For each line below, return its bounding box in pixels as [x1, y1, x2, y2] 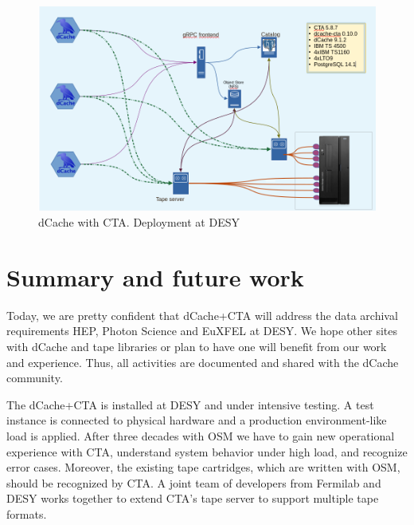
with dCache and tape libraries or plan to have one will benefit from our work [6, 337, 387, 354]
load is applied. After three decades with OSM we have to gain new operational [6, 427, 395, 444]
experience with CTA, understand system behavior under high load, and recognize [6, 443, 408, 460]
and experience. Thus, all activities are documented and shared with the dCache [6, 353, 399, 370]
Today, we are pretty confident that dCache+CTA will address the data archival [6, 306, 398, 323]
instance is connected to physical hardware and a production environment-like [6, 412, 387, 428]
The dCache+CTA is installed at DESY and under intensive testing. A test [6, 396, 374, 412]
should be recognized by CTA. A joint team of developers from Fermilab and [6, 474, 381, 491]
